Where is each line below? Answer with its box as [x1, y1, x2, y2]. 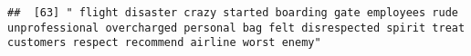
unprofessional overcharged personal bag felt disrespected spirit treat [7, 21, 466, 34]
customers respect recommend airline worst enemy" [7, 36, 321, 50]
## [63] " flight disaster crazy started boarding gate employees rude [7, 6, 458, 19]
